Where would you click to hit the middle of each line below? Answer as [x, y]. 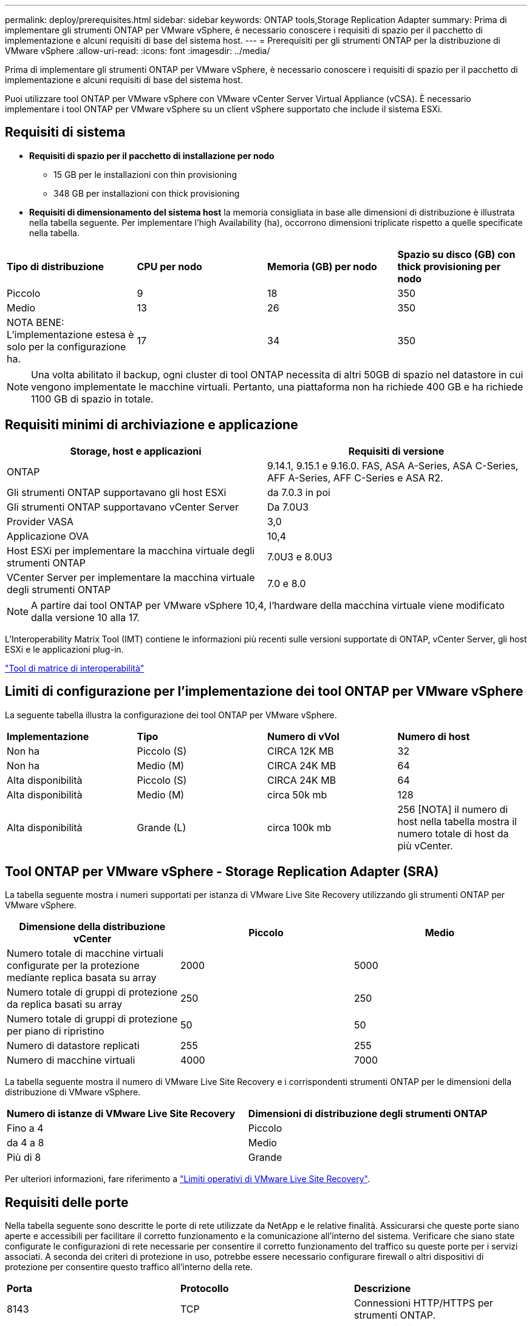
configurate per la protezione [73, 966]
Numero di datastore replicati [73, 1046]
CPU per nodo [169, 266]
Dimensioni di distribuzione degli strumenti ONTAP [368, 1114]
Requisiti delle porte [67, 1202]
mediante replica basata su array [82, 978]
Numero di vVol [303, 736]
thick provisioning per [449, 266]
